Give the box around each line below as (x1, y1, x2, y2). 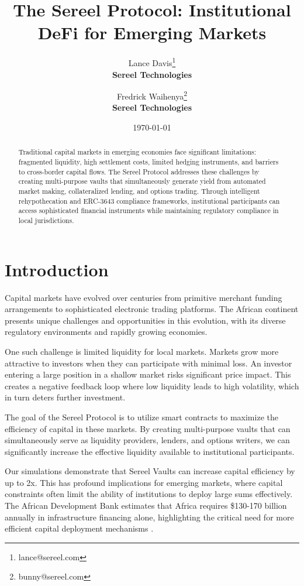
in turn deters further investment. (5, 391, 126, 403)
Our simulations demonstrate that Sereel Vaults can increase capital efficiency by (5, 465, 295, 477)
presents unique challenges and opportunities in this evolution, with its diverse (5, 314, 286, 326)
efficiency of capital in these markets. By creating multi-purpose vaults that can (5, 422, 291, 434)
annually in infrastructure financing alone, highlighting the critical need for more (5, 510, 294, 523)
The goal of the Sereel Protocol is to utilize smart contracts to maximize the (5, 410, 278, 423)
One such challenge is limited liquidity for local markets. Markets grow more (5, 345, 279, 357)
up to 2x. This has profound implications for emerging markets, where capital (5, 476, 283, 488)
